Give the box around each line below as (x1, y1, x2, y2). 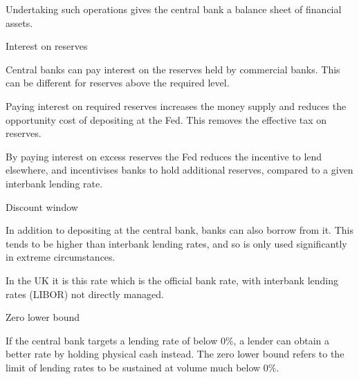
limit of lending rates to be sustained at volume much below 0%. (6, 360, 279, 374)
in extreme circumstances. (6, 250, 116, 264)
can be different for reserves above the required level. (6, 75, 230, 90)
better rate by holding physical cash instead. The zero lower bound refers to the (6, 346, 344, 361)
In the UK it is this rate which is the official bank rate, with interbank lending (6, 272, 339, 287)
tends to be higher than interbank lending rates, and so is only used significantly (6, 236, 347, 250)
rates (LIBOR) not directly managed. (6, 286, 165, 301)
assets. (6, 15, 33, 30)
